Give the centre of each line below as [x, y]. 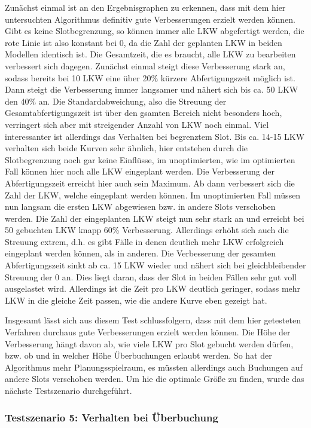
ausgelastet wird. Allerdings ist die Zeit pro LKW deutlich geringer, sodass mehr [153, 288]
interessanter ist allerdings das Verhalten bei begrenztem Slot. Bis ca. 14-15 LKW [155, 136]
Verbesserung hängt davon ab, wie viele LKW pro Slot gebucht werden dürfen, [149, 343]
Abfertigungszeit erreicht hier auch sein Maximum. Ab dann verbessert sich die [150, 183]
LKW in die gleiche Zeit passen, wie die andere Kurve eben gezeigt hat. [136, 300]
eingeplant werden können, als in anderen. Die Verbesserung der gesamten [140, 253]
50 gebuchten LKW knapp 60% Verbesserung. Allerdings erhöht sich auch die [147, 230]
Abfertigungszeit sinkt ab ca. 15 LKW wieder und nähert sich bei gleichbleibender [155, 265]
